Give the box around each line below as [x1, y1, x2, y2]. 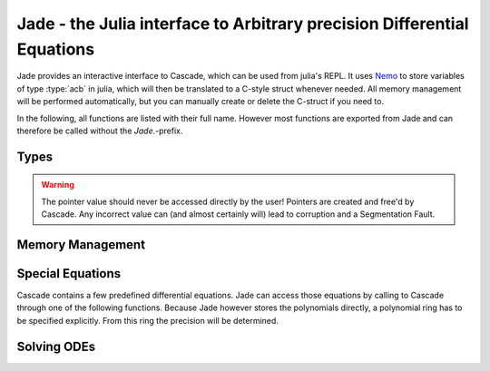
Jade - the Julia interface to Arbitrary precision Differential [16, 14, 469, 34]
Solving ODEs [16, 338, 95, 354]
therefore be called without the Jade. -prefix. [16, 125, 183, 136]
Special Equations [16, 266, 122, 281]
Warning [41, 180, 74, 190]
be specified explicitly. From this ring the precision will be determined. [16, 315, 279, 326]
